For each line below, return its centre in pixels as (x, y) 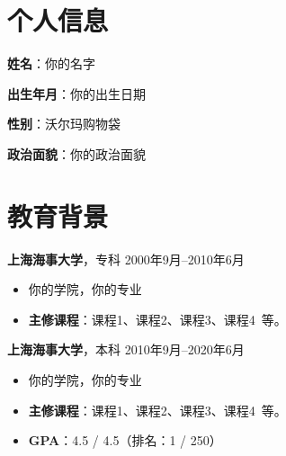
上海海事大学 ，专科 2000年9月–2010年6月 (126, 259)
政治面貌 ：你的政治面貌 (76, 153)
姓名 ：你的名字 (51, 63)
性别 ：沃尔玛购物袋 (64, 124)
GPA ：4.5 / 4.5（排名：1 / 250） (125, 440)
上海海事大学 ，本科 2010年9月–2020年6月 (126, 349)
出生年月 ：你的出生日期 (76, 93)
